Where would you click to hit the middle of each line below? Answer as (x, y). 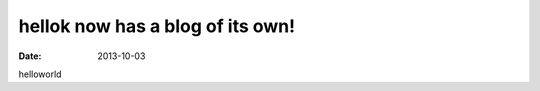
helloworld (40, 74)
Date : (30, 56)
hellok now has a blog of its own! (156, 26)
